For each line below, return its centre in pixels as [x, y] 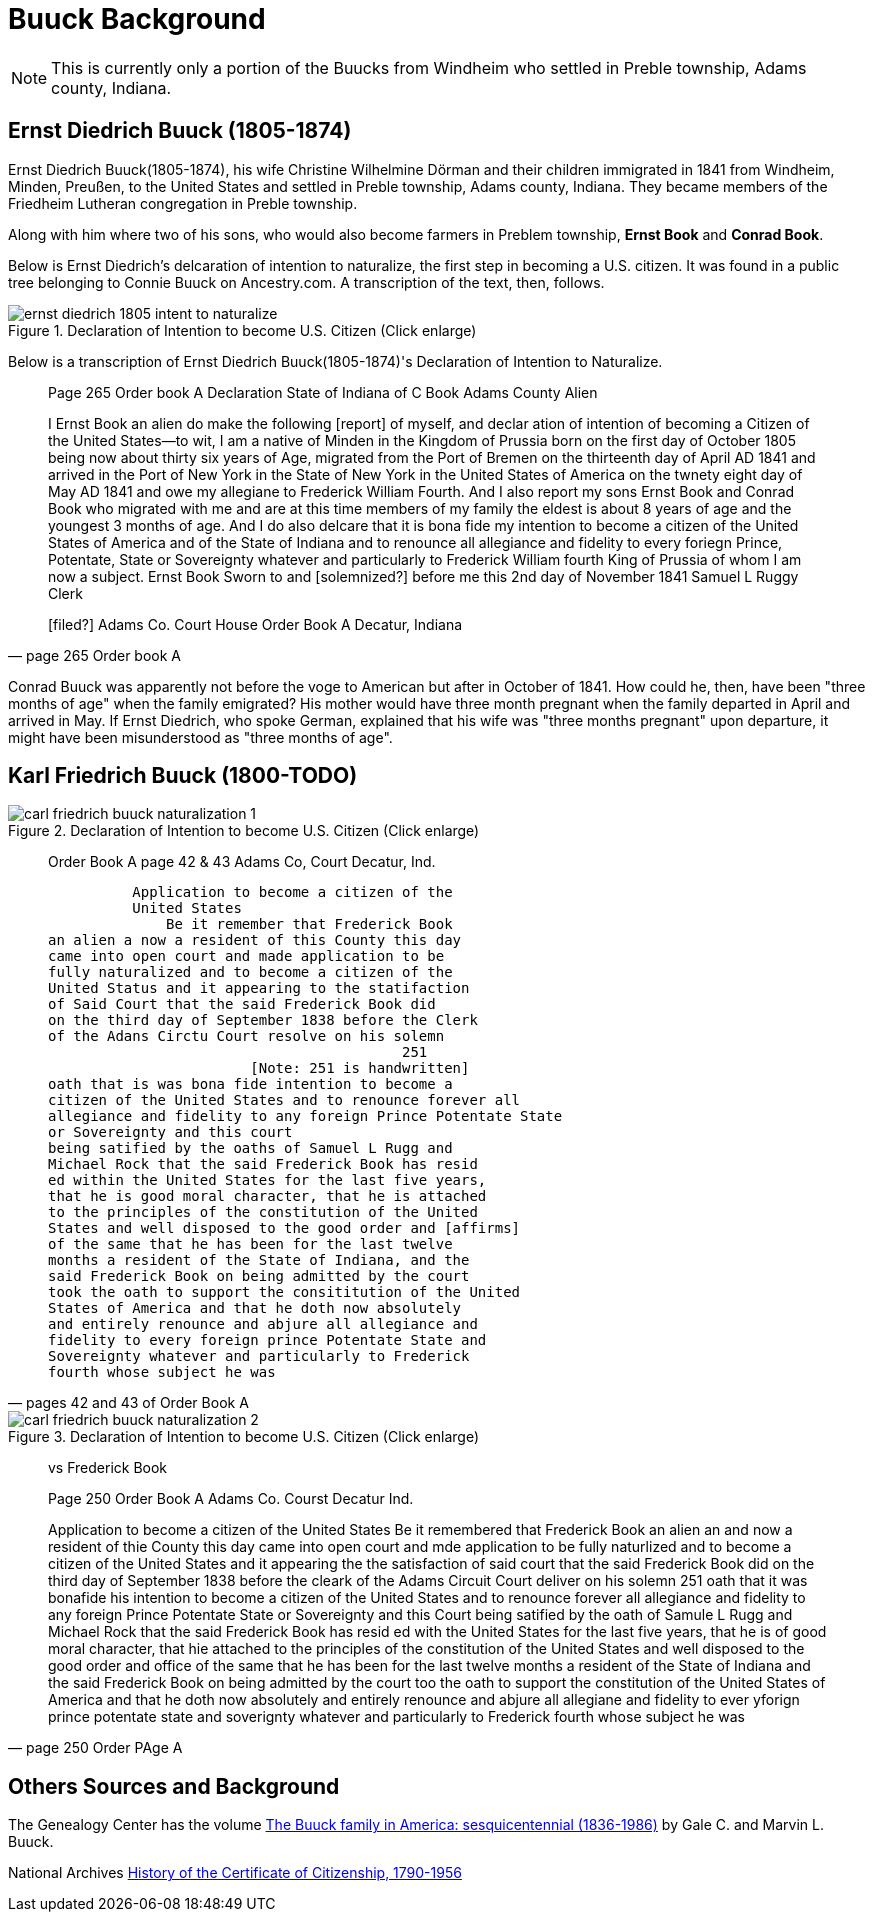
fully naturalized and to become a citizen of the [250, 972]
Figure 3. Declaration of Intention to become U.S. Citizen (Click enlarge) [244, 1437]
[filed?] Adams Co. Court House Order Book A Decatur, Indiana [255, 624]
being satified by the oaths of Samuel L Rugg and [250, 1148]
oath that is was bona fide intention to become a [250, 1084]
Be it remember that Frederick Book [309, 924]
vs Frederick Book [108, 1468]
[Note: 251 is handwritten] [360, 1068]
